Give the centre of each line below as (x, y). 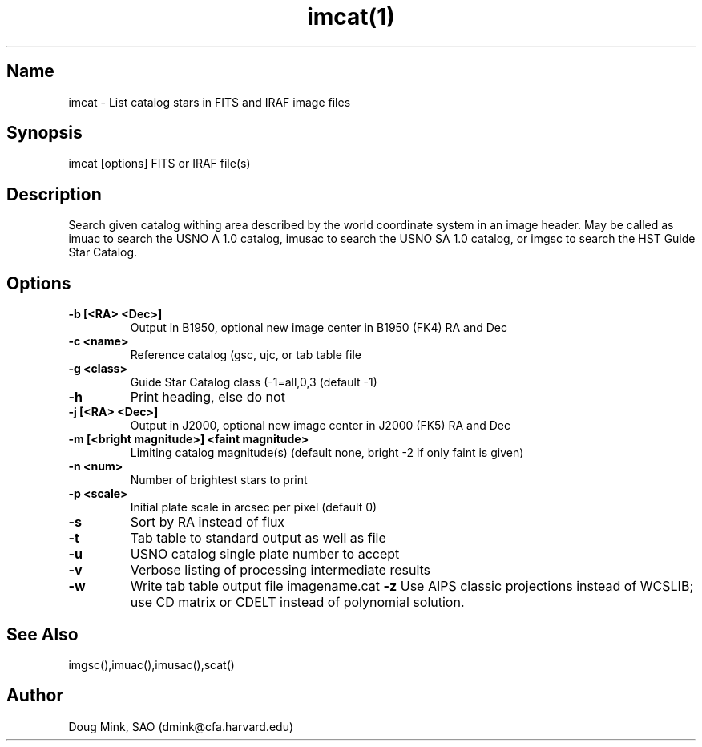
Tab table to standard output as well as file (258, 538)
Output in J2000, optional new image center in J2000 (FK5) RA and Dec (320, 426)
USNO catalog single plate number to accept (265, 554)
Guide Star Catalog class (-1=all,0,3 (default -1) (254, 382)
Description (54, 194)
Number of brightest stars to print (219, 480)
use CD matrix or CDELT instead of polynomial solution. (297, 602)
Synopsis (44, 133)
